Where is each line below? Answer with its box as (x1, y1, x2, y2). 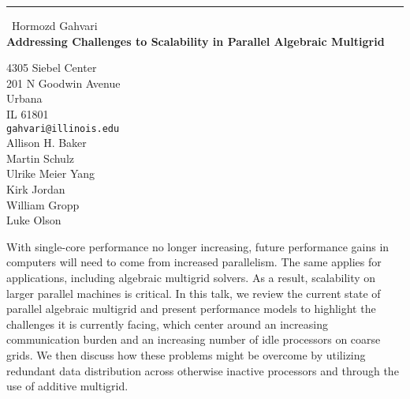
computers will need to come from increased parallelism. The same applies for (6, 254, 382, 270)
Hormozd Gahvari (12, 17, 98, 33)
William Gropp (6, 196, 80, 213)
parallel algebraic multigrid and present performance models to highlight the (6, 300, 376, 317)
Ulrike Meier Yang (6, 165, 95, 182)
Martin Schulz (6, 149, 75, 166)
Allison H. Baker (6, 134, 87, 151)
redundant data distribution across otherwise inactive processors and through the (6, 362, 399, 378)
